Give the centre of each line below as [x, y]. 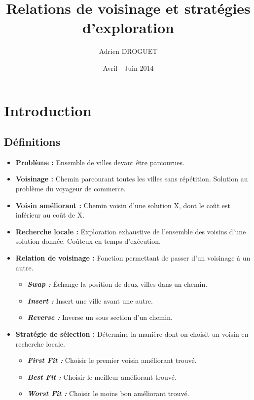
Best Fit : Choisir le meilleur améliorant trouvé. [102, 377]
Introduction [48, 110]
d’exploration [128, 27]
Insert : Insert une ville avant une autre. [90, 300]
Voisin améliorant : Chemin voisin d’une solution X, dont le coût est [123, 205]
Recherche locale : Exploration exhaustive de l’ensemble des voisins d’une [131, 231]
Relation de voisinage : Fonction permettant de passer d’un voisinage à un [133, 258]
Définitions [32, 142]
